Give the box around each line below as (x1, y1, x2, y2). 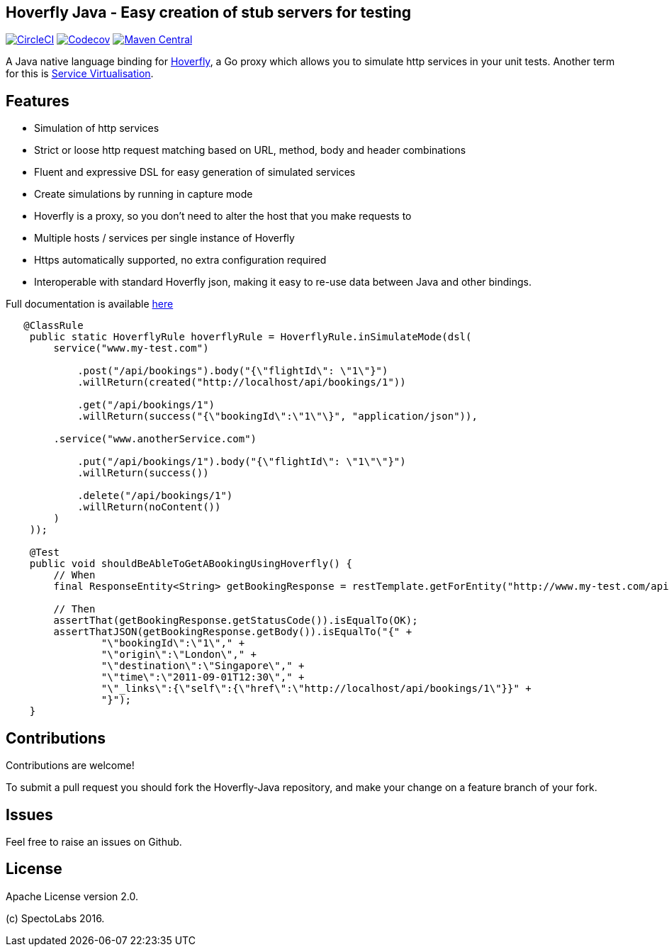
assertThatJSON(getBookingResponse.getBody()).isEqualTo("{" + (53, 626, 412, 638)
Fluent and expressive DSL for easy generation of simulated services (34, 166, 356, 179)
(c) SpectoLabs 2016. (6, 912, 105, 924)
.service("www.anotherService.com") (53, 433, 257, 445)
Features (6, 91, 69, 110)
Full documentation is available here (6, 298, 174, 310)
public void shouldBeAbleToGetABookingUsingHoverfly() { (29, 558, 352, 570)
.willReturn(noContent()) (77, 501, 221, 513)
